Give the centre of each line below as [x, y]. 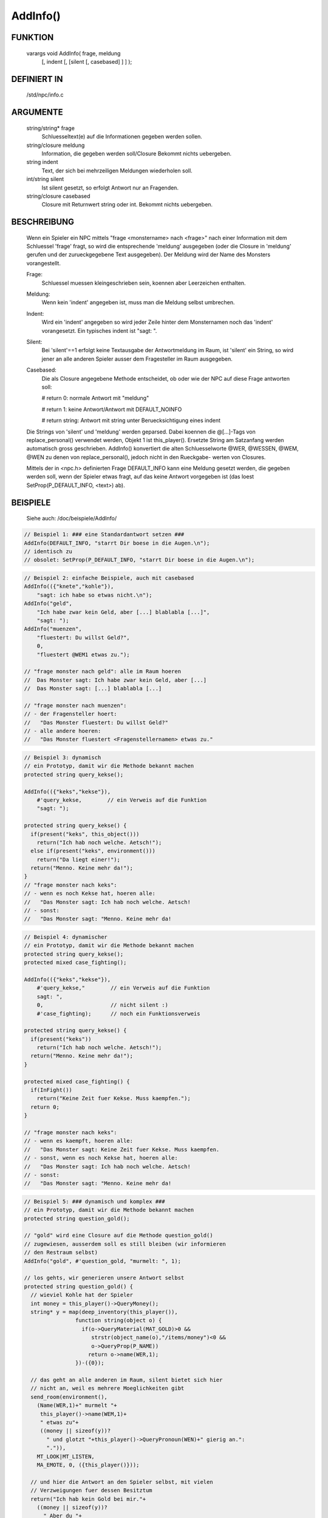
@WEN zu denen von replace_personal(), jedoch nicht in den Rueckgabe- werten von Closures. [146, 457]
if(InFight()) [52, 1090]
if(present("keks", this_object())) [85, 834]
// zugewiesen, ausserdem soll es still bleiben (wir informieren [125, 1244]
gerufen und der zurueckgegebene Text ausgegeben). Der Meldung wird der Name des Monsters [148, 254]
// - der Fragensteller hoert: [71, 714]
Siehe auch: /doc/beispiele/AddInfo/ [72, 519]
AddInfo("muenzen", [53, 629]
